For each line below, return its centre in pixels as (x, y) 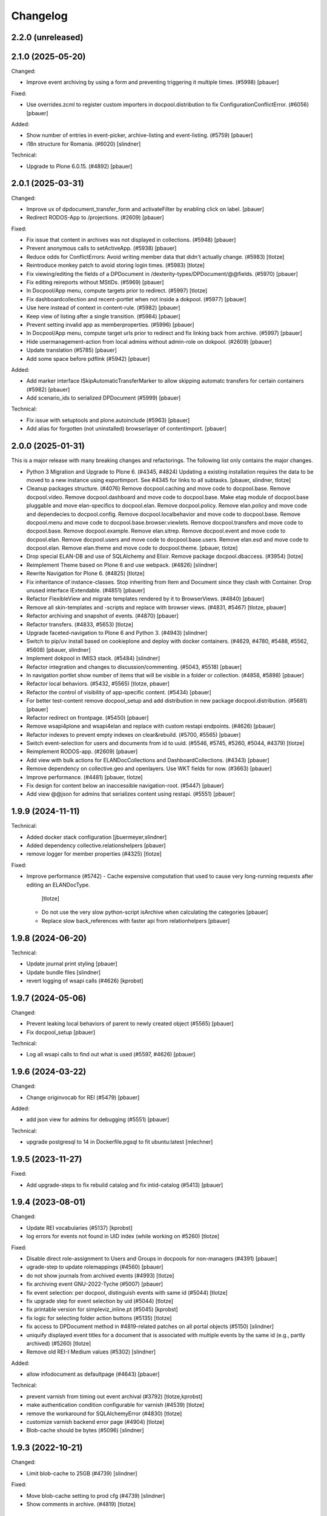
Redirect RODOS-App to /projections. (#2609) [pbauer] (95, 218)
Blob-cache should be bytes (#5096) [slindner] (85, 1430)
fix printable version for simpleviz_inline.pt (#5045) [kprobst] (102, 1309)
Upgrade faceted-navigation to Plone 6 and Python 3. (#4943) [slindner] (117, 632)
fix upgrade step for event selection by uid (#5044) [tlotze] (100, 1301)
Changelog (39, 16)
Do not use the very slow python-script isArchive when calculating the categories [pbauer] (155, 912)
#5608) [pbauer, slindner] (58, 649)
